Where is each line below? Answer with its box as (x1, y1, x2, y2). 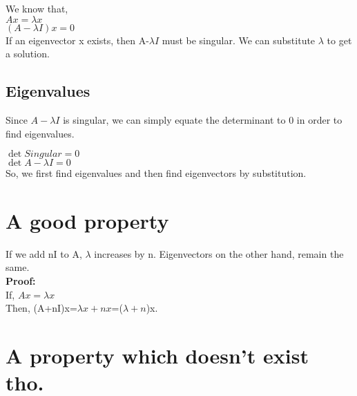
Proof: (6, 274, 36, 288)
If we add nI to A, (6, 246, 82, 261)
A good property (6, 206, 169, 234)
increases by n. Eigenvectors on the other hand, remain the (94, 246, 344, 261)
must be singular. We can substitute (162, 32, 316, 47)
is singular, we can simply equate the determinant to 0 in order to (63, 112, 342, 126)
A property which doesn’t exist (6, 341, 309, 370)
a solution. (6, 46, 50, 61)
